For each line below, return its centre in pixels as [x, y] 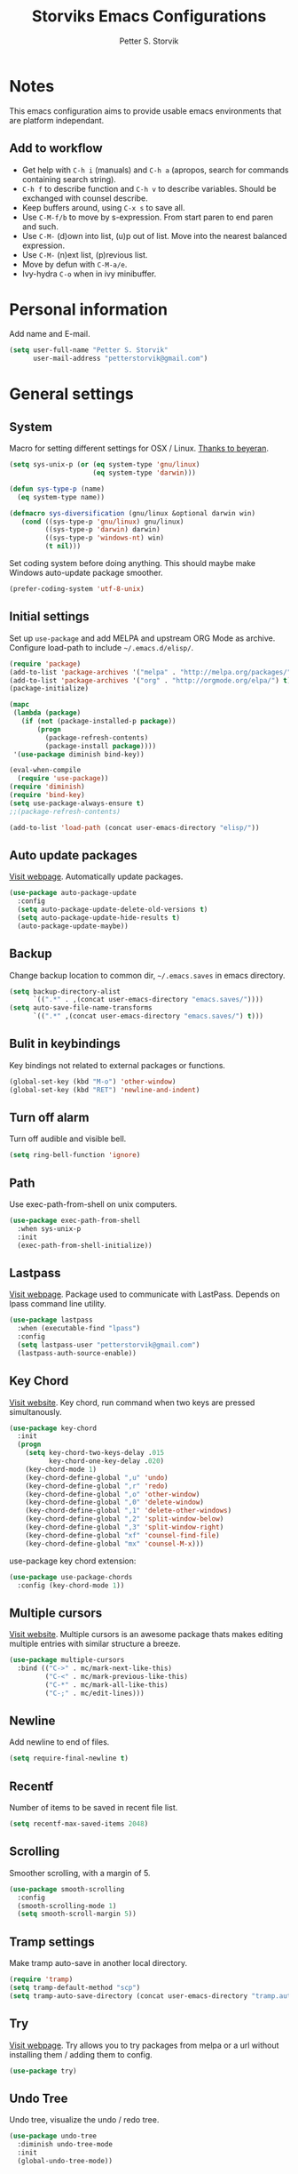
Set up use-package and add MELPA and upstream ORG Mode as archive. [142, 638]
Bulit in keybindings [65, 1044]
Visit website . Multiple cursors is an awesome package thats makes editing [146, 1634]
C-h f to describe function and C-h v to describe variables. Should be [149, 188]
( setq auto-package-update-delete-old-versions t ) [113, 910]
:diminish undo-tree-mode [65, 2145]
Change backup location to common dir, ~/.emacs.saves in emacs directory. [147, 975]
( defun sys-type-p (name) [57, 489]
